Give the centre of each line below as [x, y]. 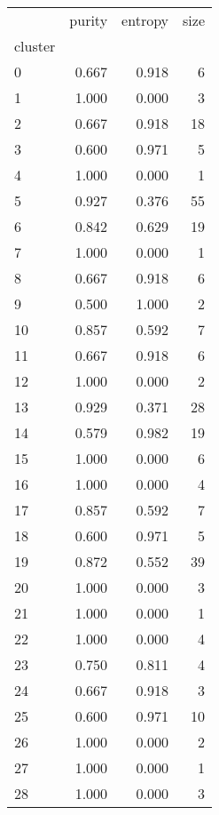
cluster [35, 46]
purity [89, 20]
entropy [145, 20]
